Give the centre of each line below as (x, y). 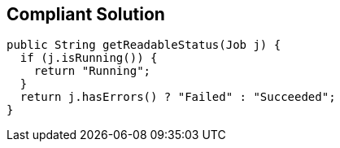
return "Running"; (92, 71)
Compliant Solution (86, 14)
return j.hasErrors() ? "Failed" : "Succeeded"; (178, 97)
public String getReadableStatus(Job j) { (144, 45)
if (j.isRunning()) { (89, 58)
